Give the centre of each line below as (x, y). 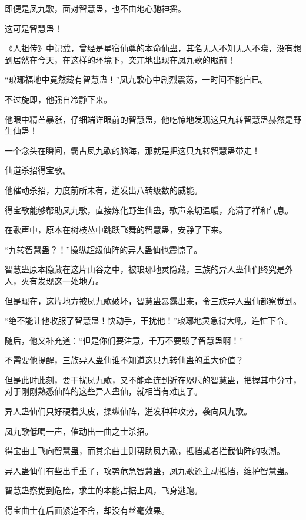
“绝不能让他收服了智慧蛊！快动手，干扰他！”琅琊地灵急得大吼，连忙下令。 (149, 320)
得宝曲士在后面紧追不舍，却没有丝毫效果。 (87, 510)
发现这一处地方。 (70, 280)
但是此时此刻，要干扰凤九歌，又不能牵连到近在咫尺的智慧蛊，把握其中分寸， (153, 379)
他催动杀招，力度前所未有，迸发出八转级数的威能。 (104, 190)
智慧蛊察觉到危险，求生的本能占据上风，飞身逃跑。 (104, 490)
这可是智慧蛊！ (34, 28)
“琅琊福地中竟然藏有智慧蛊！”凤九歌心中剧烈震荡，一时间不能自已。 (137, 79)
